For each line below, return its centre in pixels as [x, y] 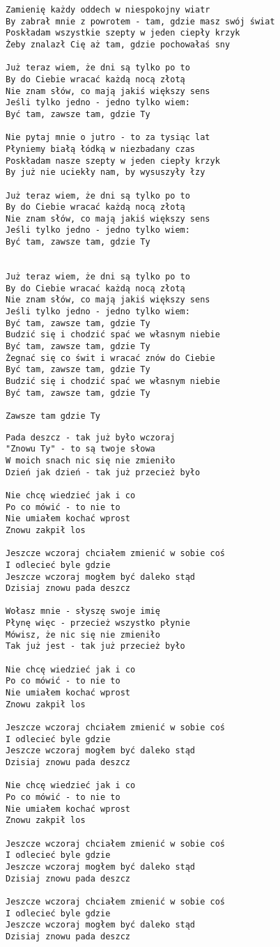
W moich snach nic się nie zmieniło [91, 460]
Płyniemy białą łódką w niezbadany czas [101, 149]
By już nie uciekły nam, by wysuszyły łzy [106, 172]
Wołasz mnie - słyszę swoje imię [83, 611]
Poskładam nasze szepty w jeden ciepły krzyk [113, 161]
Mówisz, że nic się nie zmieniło [83, 634]
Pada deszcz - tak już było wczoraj [91, 437]
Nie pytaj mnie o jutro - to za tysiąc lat [108, 138]
